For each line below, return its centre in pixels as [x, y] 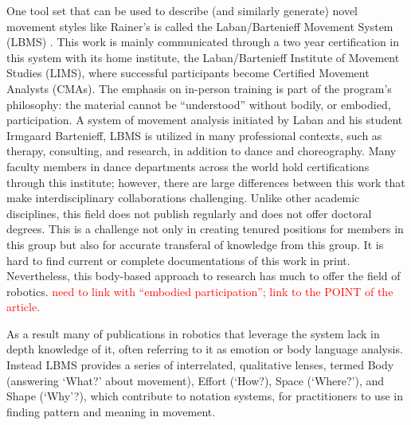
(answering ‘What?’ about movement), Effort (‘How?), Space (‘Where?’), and [196, 380]
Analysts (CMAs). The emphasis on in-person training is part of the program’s [199, 88]
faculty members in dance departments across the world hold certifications [188, 166]
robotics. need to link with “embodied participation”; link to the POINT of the [200, 291]
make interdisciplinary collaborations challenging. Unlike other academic [183, 198]
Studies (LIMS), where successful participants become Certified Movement [188, 73]
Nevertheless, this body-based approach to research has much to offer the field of [204, 276]
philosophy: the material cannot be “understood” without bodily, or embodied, [199, 104]
